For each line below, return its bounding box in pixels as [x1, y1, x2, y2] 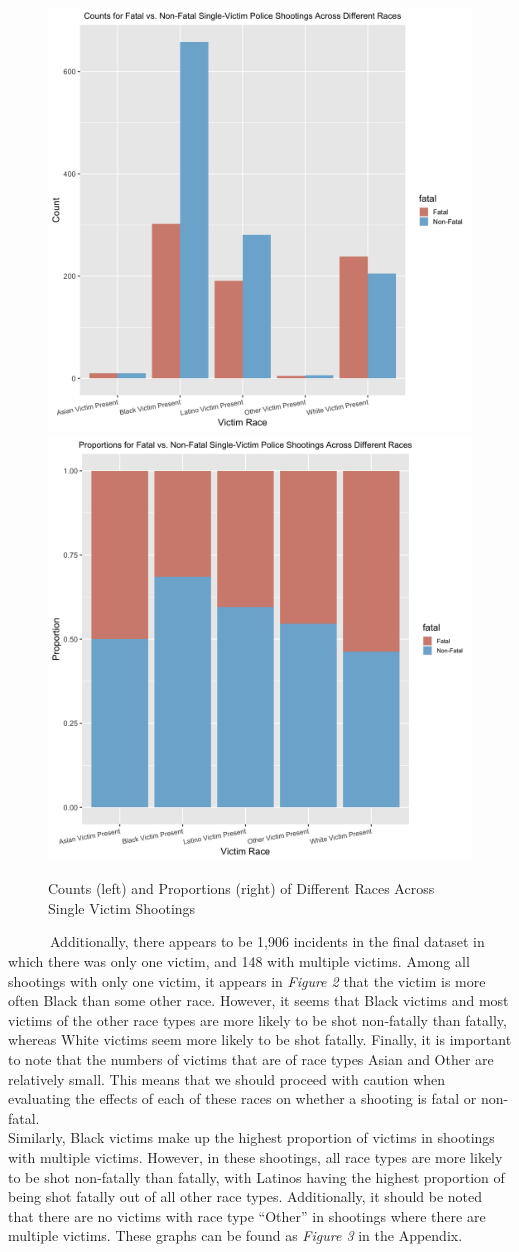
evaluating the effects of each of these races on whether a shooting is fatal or [8, 1088, 477, 1109]
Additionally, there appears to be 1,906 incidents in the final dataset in [49, 931, 485, 952]
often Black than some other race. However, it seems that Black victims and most [8, 990, 509, 1011]
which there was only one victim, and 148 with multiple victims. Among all [8, 950, 470, 971]
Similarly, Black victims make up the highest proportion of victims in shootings [8, 1127, 495, 1148]
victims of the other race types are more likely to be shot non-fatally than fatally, [8, 1009, 507, 1030]
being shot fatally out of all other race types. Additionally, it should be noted [8, 1186, 483, 1207]
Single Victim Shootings [48, 897, 196, 918]
